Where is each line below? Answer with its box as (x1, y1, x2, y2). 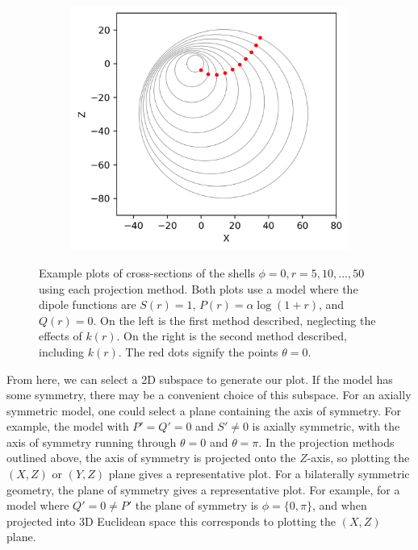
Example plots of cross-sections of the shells (39, 264, 255, 281)
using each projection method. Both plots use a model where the (39, 280, 358, 297)
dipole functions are (39, 296, 136, 313)
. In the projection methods (258, 433, 395, 450)
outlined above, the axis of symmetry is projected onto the (6, 449, 296, 466)
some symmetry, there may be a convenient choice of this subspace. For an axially (6, 386, 412, 403)
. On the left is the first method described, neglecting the (93, 311, 376, 328)
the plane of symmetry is (135, 497, 259, 514)
